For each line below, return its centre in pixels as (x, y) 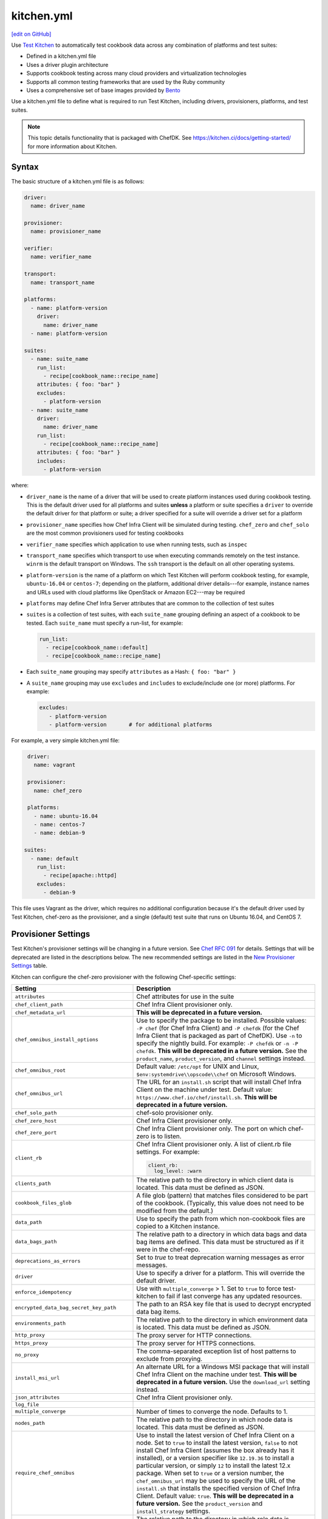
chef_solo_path (36, 1113)
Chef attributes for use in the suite (185, 996)
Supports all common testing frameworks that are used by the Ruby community (126, 81)
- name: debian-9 (59, 833)
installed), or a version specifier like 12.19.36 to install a (215, 1458)
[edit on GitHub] (31, 34)
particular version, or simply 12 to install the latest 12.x (214, 1466)
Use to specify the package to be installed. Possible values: (221, 1021)
